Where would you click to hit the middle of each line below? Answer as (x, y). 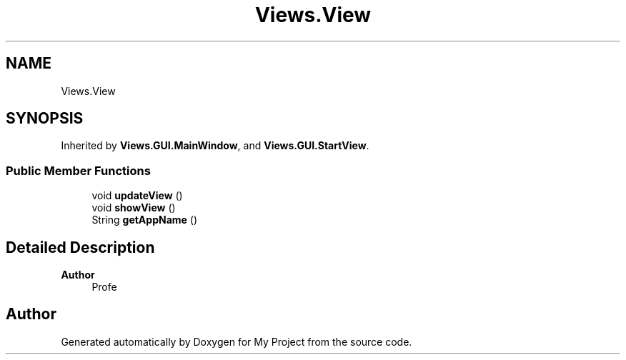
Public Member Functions (78, 170)
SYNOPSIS (45, 119)
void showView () (134, 208)
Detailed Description (80, 247)
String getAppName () (145, 220)
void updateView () (137, 196)
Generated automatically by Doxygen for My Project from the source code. (237, 341)
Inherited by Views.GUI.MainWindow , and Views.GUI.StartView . (215, 146)
